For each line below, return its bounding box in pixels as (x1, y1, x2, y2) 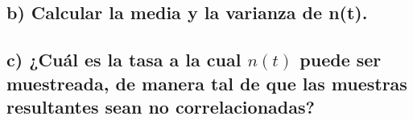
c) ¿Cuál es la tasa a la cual (6, 47, 242, 72)
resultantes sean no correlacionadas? (6, 94, 315, 118)
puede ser (299, 47, 382, 72)
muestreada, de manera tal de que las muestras (6, 70, 407, 95)
